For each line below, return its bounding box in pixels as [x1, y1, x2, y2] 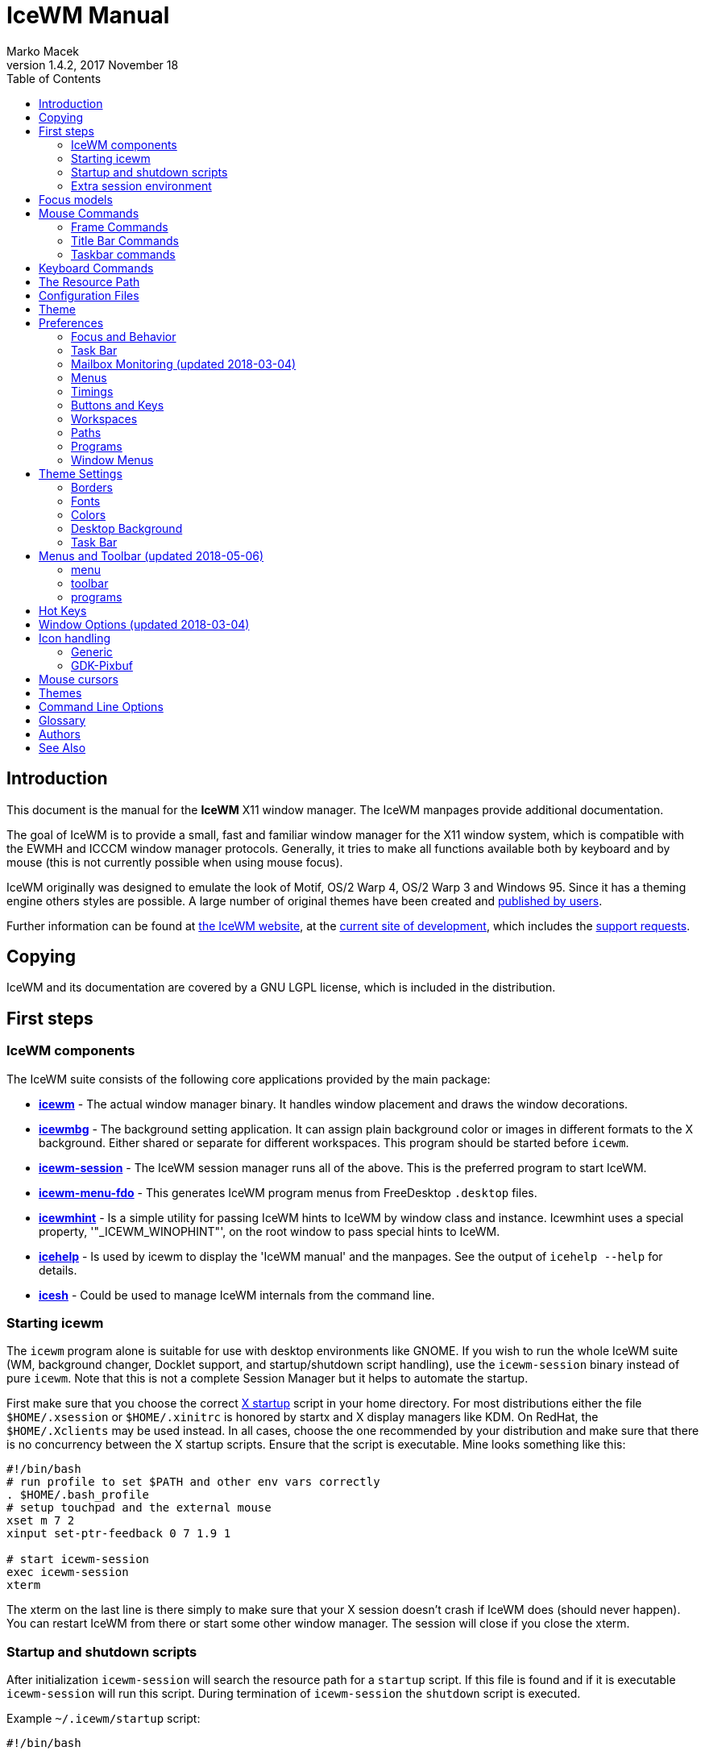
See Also [39, 740, 86, 755]
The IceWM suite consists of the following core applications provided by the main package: [6, 1071, 491, 1086]
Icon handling [39, 630, 110, 645]
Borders [71, 480, 113, 494]
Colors [71, 507, 106, 522]
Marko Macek [6, 44, 80, 58]
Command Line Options [39, 699, 164, 713]
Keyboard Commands [39, 260, 154, 275]
